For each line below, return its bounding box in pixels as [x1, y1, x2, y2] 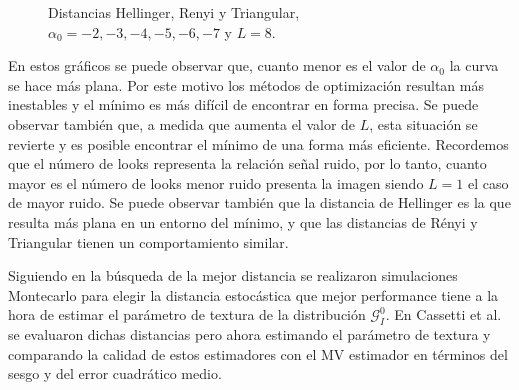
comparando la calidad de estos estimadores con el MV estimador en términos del [8, 343, 508, 364]
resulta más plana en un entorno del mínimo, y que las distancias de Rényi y [8, 211, 478, 232]
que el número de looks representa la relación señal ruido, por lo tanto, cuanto [8, 153, 487, 174]
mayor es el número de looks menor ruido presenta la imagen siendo [8, 172, 424, 193]
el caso [467, 172, 509, 193]
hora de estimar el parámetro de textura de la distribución [8, 304, 366, 325]
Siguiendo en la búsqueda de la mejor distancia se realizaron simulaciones [8, 265, 458, 286]
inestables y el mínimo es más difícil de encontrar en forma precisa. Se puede [8, 94, 479, 115]
